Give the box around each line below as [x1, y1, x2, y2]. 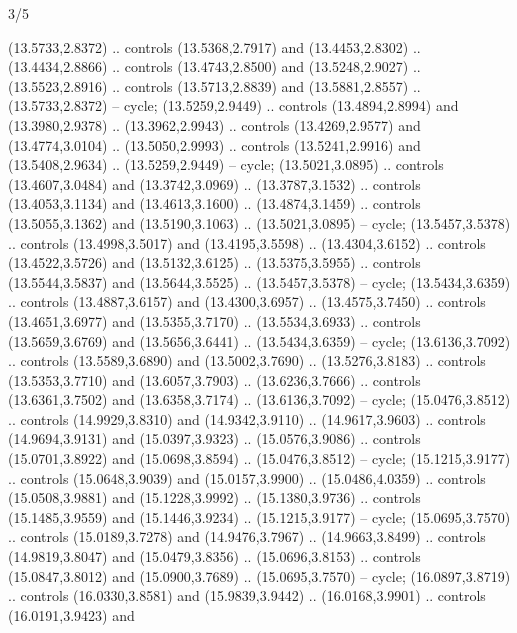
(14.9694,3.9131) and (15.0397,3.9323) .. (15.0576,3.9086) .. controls [8, 428, 421, 449]
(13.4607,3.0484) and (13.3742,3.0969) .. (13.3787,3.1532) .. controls [8, 173, 421, 194]
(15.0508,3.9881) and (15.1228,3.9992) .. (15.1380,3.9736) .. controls [8, 487, 421, 508]
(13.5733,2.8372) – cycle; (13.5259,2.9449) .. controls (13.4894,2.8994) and [8, 95, 459, 116]
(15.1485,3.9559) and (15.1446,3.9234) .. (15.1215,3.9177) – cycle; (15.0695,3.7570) [8, 506, 511, 527]
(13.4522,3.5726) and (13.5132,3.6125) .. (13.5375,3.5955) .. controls [8, 252, 421, 273]
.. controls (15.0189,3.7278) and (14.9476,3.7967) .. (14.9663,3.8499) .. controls [8, 526, 486, 547]
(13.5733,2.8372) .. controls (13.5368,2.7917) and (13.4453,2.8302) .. [8, 36, 421, 57]
